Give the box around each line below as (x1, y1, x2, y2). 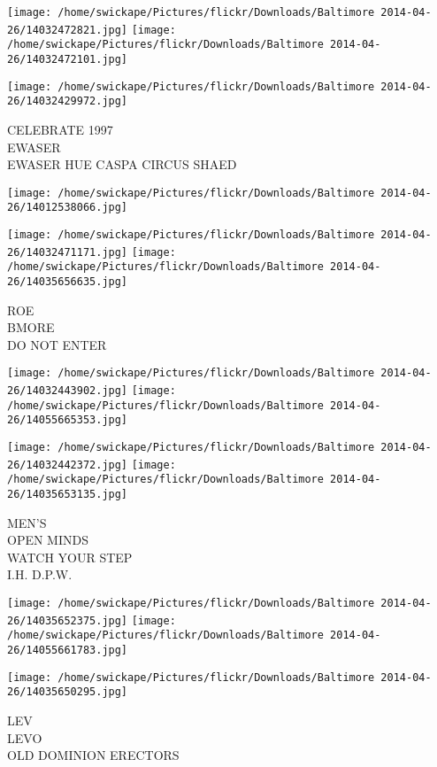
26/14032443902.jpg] (7, 384, 128, 398)
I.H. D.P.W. (7, 565, 73, 584)
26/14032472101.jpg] (7, 52, 128, 66)
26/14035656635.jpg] (7, 275, 128, 288)
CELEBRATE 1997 (7, 120, 113, 138)
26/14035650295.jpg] (7, 686, 128, 699)
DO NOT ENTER (7, 335, 107, 353)
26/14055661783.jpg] (7, 644, 128, 657)
